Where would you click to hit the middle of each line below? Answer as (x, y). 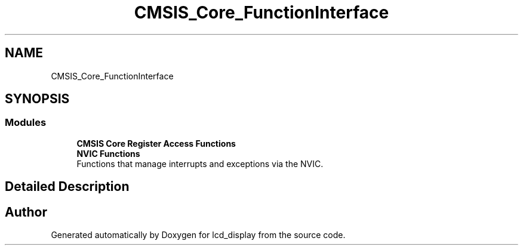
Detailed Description (67, 187)
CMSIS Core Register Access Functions (156, 143)
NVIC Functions (108, 153)
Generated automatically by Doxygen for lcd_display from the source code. (198, 235)
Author (26, 212)
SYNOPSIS (37, 99)
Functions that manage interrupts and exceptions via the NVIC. (200, 163)
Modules (26, 123)
